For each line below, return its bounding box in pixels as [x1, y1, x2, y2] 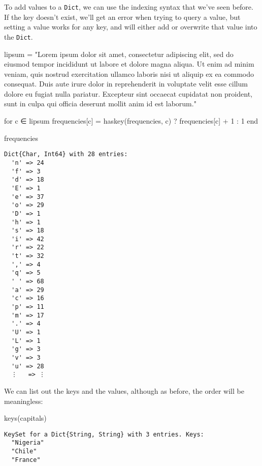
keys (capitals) [4, 413, 47, 423]
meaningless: [4, 395, 43, 406]
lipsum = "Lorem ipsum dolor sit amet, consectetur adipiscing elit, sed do [4, 48, 234, 59]
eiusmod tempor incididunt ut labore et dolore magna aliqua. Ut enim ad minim [4, 59, 254, 69]
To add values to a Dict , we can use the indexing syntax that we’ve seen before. [4, 2, 253, 12]
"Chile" [11, 448, 37, 455]
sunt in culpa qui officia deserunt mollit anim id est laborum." [4, 98, 196, 109]
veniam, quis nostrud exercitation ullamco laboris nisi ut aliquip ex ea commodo [4, 68, 254, 79]
